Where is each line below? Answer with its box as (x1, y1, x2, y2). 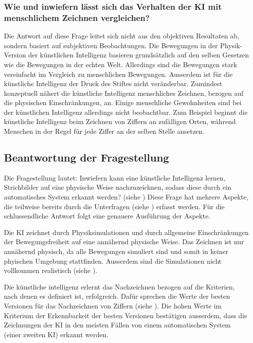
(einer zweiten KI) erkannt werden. (4, 329, 108, 339)
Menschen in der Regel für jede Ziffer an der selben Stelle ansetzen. (4, 126, 204, 136)
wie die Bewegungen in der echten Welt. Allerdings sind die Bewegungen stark (4, 59, 237, 69)
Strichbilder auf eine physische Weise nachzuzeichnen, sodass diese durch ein (4, 182, 232, 192)
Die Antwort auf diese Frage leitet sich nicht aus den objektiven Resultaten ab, (4, 31, 239, 41)
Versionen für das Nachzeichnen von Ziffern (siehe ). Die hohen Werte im (4, 301, 222, 310)
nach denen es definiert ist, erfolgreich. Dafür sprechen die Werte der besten (4, 291, 230, 301)
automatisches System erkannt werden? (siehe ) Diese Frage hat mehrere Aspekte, (4, 192, 249, 202)
